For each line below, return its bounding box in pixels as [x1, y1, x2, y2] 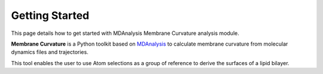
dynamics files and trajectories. [11, 49, 89, 56]
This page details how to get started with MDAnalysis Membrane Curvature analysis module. [11, 30, 239, 37]
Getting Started [11, 9, 90, 22]
